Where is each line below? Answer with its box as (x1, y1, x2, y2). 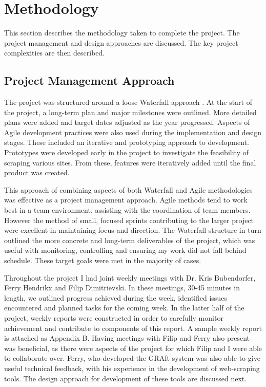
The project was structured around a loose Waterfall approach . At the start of (4, 97, 252, 107)
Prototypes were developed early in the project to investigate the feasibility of (4, 147, 249, 158)
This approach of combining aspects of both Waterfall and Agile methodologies (4, 184, 253, 195)
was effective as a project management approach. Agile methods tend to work (4, 194, 248, 205)
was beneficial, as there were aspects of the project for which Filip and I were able (4, 342, 262, 353)
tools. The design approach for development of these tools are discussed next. (4, 373, 247, 383)
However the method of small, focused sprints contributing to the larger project (4, 214, 254, 225)
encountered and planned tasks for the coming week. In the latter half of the (4, 302, 244, 313)
